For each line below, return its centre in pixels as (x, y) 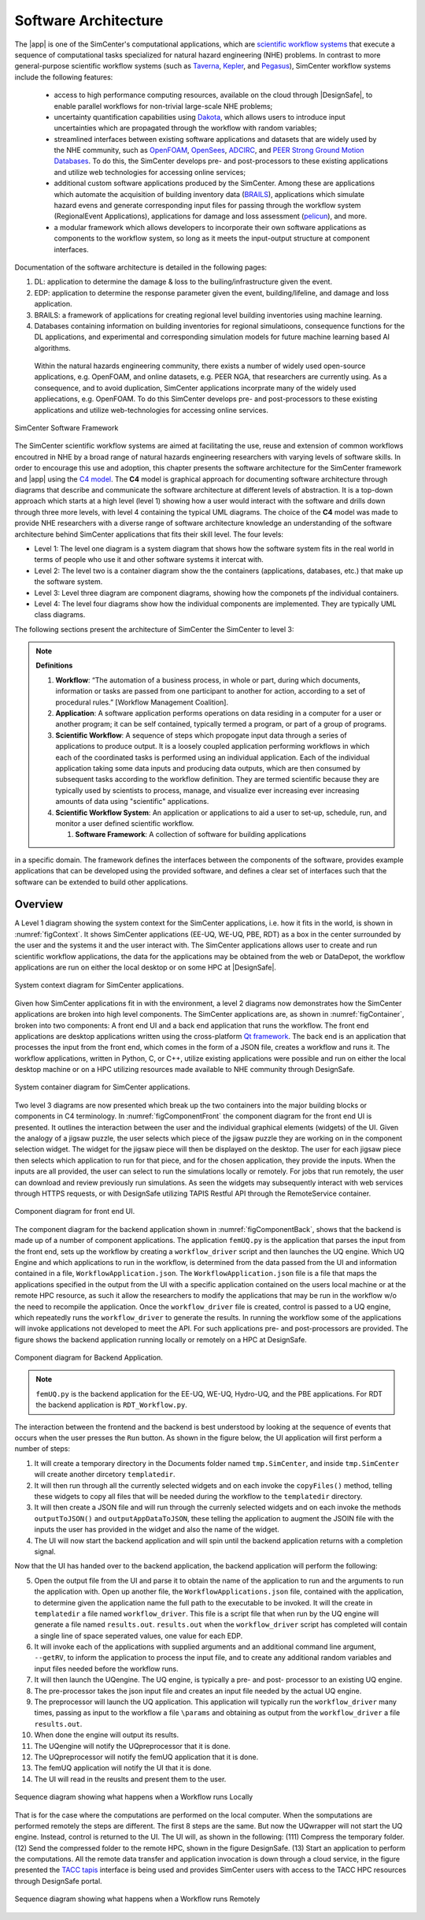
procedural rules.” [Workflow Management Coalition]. (142, 702)
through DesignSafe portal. (58, 1881)
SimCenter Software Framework (67, 428)
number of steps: (42, 1449)
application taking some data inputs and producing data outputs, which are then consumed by (208, 768)
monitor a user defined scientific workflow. (125, 823)
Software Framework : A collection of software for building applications (191, 835)
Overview (39, 904)
